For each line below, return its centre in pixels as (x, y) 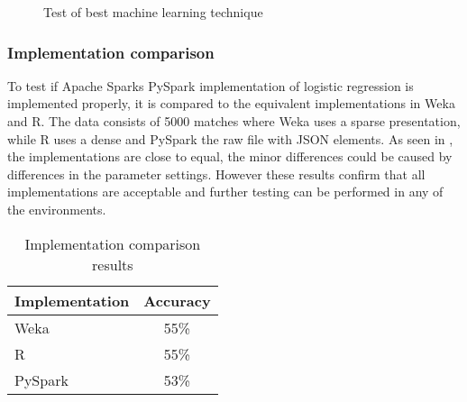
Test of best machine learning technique (153, 12)
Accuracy (177, 300)
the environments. (57, 209)
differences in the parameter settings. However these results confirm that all (216, 174)
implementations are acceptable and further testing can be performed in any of (225, 192)
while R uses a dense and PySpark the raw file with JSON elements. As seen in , (230, 138)
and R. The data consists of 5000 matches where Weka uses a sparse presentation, (234, 121)
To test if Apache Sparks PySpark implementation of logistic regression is (211, 85)
